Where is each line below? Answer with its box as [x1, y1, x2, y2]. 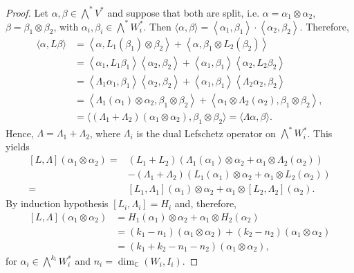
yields [6, 139, 30, 153]
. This [307, 125, 333, 140]
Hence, [6, 125, 34, 140]
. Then [143, 19, 171, 33]
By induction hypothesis [6, 196, 109, 211]
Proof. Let [6, 5, 48, 19]
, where [89, 125, 121, 140]
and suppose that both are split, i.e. [107, 5, 260, 19]
